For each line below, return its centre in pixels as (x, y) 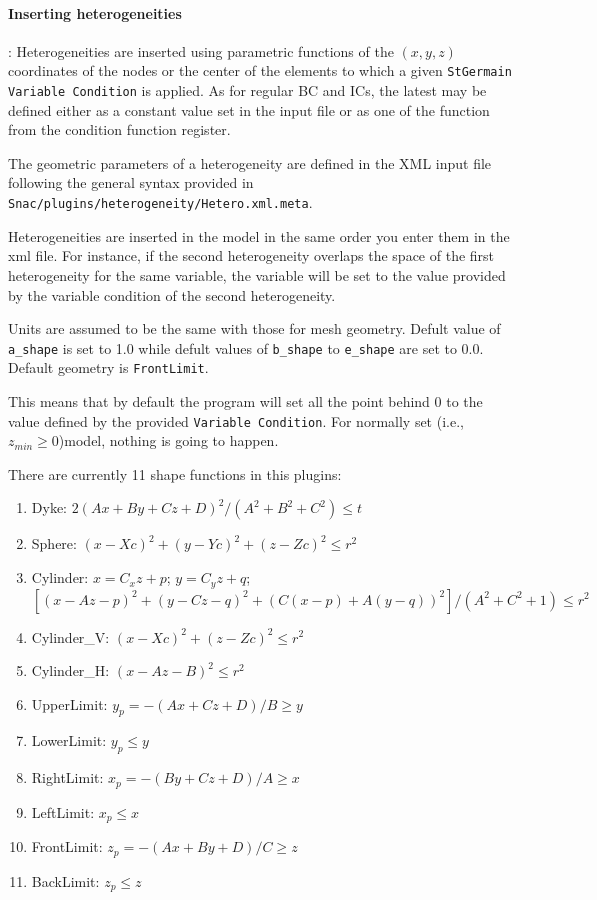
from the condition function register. (119, 129)
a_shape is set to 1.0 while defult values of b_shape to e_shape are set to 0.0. (246, 347)
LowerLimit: (69, 740)
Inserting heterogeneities (95, 12)
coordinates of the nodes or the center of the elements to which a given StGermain (260, 70)
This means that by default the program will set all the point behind (219, 401)
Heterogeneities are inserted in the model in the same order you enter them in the (259, 235)
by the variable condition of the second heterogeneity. (172, 294)
